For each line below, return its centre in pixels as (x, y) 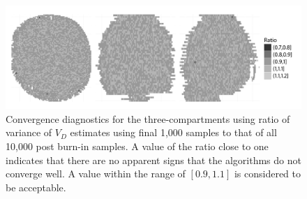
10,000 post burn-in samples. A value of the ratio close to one (137, 146)
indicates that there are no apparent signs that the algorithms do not (153, 160)
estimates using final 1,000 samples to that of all (173, 132)
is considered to (268, 174)
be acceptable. (36, 187)
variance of (29, 132)
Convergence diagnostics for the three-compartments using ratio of (148, 118)
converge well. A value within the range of (96, 174)
